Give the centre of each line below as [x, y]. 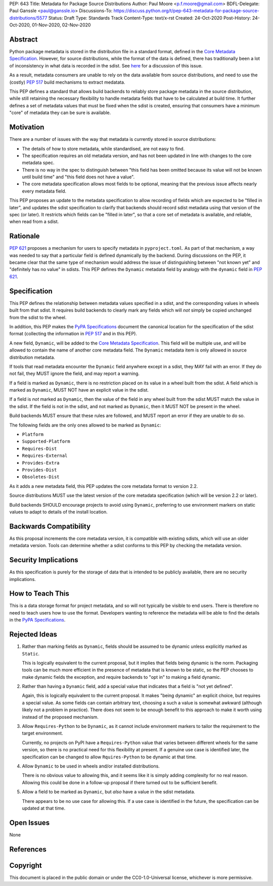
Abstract [24, 39]
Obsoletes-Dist [41, 477]
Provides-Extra [41, 463]
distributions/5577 [28, 18]
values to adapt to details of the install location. [59, 512]
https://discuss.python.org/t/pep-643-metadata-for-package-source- [187, 11]
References [28, 849]
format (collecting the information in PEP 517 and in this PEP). [73, 334]
